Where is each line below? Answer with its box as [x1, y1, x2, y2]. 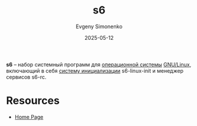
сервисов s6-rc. [6, 73, 47, 80]
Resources [6, 94, 60, 107]
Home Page [14, 113, 44, 120]
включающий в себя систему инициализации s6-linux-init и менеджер [6, 67, 184, 74]
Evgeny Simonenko [75, 23, 123, 30]
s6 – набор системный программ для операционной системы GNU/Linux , [6, 61, 192, 68]
